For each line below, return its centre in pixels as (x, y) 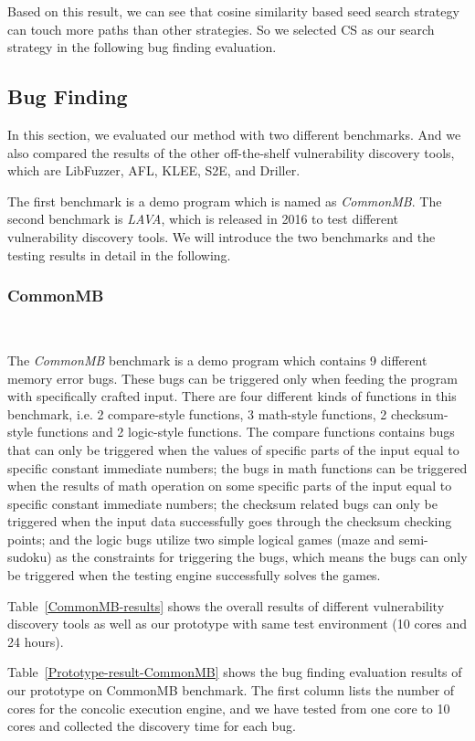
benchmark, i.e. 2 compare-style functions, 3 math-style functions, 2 (197, 413)
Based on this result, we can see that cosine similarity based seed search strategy (233, 11)
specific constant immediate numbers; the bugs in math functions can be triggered (237, 467)
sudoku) (30, 557)
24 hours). (36, 641)
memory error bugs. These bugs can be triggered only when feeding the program (232, 378)
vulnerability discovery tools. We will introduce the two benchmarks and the (222, 236)
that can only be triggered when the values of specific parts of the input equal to (233, 449)
